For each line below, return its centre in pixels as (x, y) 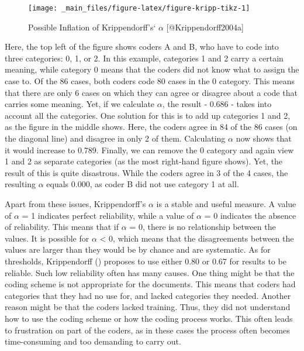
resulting (20, 184)
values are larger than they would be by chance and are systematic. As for (138, 250)
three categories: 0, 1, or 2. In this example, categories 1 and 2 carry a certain (144, 58)
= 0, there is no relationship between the (203, 227)
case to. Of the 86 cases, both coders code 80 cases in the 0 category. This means (150, 81)
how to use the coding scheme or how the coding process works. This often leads (149, 318)
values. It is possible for (47, 238)
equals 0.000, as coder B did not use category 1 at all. (143, 184)
